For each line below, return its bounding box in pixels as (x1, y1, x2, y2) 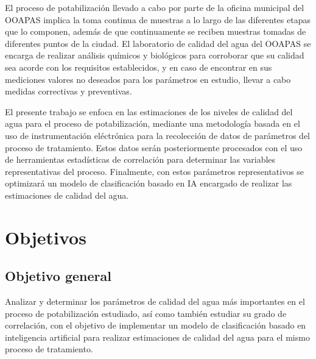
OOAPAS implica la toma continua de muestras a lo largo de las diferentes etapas (5, 13, 311, 26)
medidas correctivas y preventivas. (5, 85, 132, 98)
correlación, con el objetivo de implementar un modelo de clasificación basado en (5, 319, 306, 332)
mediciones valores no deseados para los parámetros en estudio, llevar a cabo (5, 73, 291, 85)
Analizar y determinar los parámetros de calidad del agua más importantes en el (5, 295, 305, 308)
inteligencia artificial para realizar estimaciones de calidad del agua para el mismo (5, 330, 310, 343)
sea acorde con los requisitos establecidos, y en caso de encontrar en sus (5, 60, 272, 73)
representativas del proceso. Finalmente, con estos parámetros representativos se (5, 165, 304, 177)
